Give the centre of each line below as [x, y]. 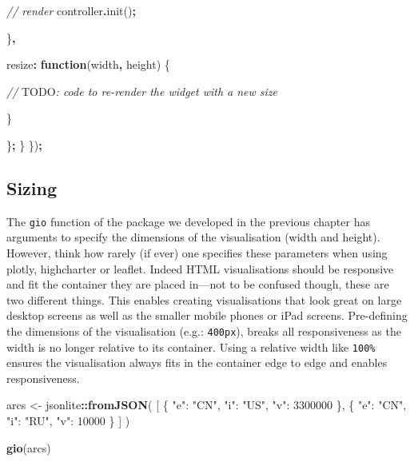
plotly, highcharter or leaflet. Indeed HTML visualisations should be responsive [200, 268]
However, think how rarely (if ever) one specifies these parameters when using [197, 253]
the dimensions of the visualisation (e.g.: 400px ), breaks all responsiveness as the [204, 331]
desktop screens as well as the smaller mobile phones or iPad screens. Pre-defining [207, 315]
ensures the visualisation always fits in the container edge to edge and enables [197, 362]
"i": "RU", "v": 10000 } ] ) [68, 421]
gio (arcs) [29, 447]
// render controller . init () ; [71, 10]
